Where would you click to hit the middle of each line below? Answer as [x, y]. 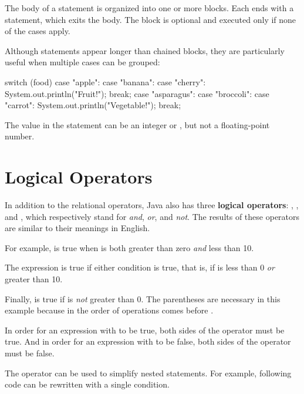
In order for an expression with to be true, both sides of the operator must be [145, 330]
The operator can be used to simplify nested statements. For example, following [148, 373]
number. [20, 136]
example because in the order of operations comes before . [109, 310]
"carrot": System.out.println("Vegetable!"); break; [93, 105]
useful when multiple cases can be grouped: [82, 62]
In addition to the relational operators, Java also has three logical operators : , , [152, 205]
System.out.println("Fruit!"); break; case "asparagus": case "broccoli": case [137, 93]
